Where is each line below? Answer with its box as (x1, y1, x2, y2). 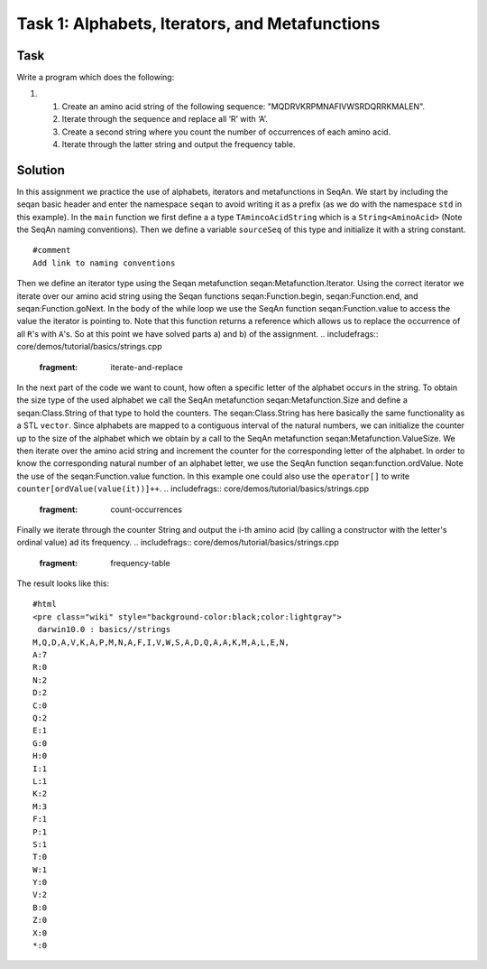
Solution (16, 163, 65, 178)
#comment (32, 245, 71, 256)
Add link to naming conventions (32, 257, 176, 268)
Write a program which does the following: (16, 72, 175, 83)
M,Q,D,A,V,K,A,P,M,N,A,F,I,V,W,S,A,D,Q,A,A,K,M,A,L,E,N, (32, 637, 290, 648)
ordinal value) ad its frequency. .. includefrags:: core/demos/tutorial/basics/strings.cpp (16, 537, 339, 548)
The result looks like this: (16, 578, 110, 589)
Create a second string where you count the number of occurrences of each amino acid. (61, 126, 391, 137)
